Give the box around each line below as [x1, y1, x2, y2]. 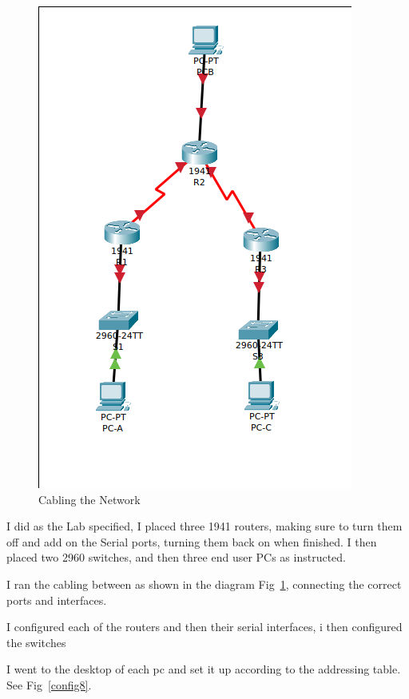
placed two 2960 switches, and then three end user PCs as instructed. [6, 549, 347, 566]
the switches [6, 633, 66, 650]
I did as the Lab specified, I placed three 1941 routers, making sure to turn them [6, 518, 403, 534]
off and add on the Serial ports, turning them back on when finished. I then [6, 533, 377, 550]
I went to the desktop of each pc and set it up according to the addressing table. [6, 661, 401, 677]
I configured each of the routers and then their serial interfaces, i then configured [6, 618, 403, 635]
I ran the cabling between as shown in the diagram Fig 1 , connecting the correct [6, 575, 402, 592]
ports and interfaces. [6, 591, 107, 608]
